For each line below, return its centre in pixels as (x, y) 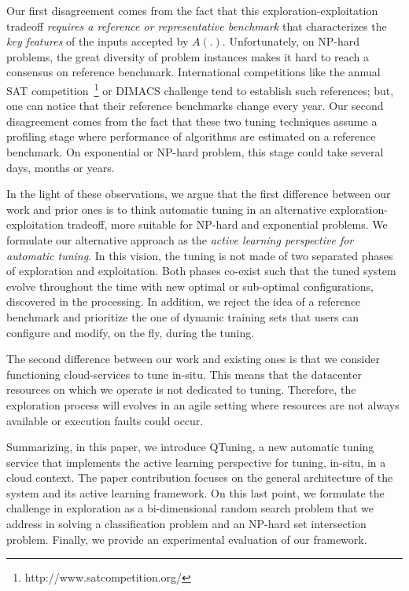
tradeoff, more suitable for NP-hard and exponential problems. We (227, 224)
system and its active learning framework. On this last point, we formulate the (195, 492)
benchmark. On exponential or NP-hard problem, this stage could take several (195, 152)
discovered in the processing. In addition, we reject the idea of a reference (184, 301)
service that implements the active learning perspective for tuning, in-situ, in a (196, 462)
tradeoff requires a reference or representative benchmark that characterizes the (197, 26)
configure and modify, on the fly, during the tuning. (131, 332)
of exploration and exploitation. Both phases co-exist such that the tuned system (201, 271)
